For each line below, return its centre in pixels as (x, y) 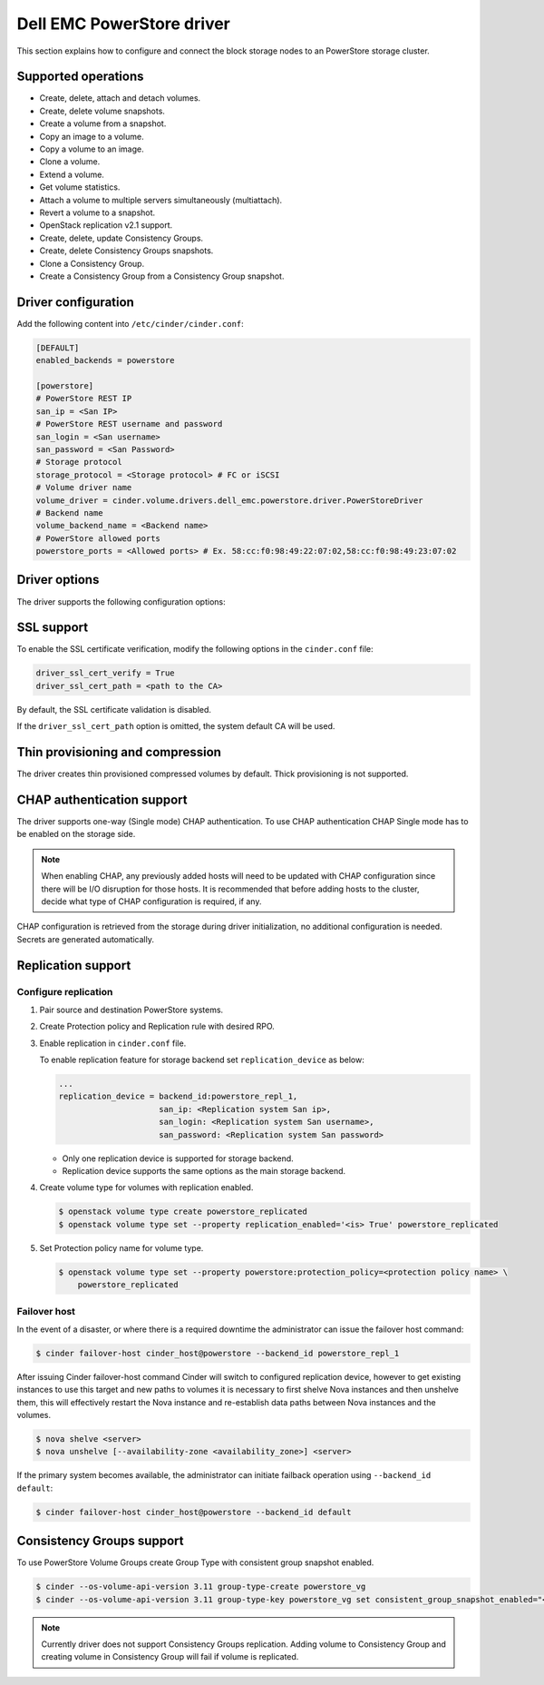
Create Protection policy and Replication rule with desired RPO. (157, 1027)
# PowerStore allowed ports (98, 538)
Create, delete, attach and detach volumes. (120, 98)
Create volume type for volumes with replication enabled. (146, 1187)
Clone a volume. (70, 162)
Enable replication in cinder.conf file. (113, 1043)
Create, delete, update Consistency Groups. (121, 238)
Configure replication (65, 991)
